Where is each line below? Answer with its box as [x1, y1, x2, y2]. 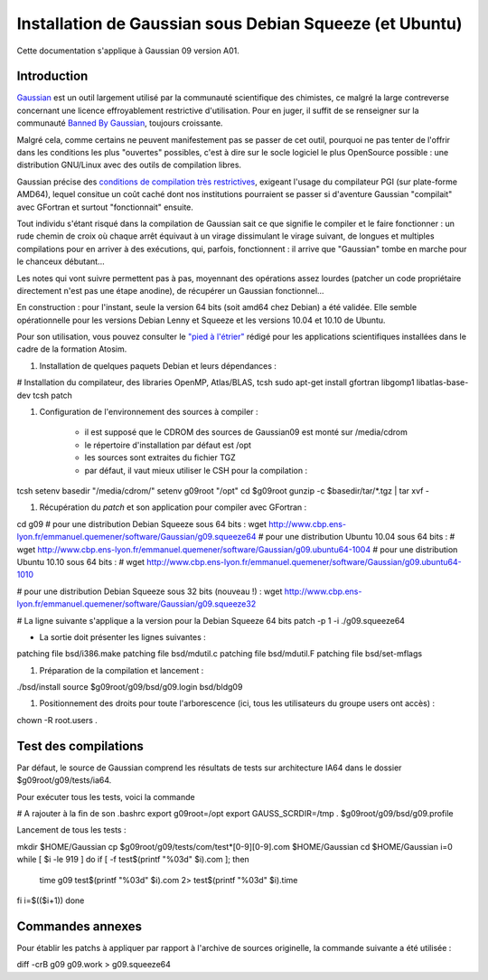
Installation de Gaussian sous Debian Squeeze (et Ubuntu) [16, 14, 463, 33]
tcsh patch [33, 390, 72, 400]
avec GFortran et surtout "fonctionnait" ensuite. [16, 202, 194, 212]
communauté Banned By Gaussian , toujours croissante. [16, 118, 223, 128]
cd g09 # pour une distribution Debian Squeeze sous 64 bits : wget [16, 518, 267, 529]
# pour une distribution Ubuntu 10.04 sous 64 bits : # [258, 532, 455, 542]
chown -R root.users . [16, 714, 99, 725]
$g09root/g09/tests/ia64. [16, 775, 112, 786]
